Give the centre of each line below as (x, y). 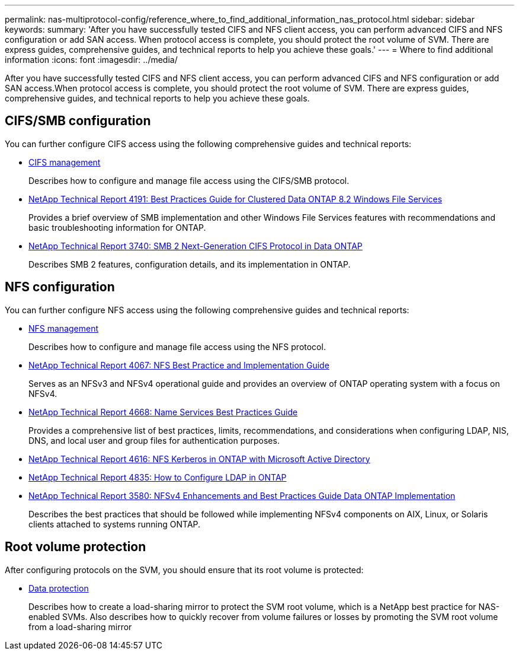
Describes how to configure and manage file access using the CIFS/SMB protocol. (189, 180)
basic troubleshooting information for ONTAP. (117, 227)
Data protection (59, 588)
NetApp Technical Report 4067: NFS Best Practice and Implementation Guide (179, 365)
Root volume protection (76, 547)
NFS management (64, 328)
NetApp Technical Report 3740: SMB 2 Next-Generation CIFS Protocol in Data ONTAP (196, 246)
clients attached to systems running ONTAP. (115, 524)
